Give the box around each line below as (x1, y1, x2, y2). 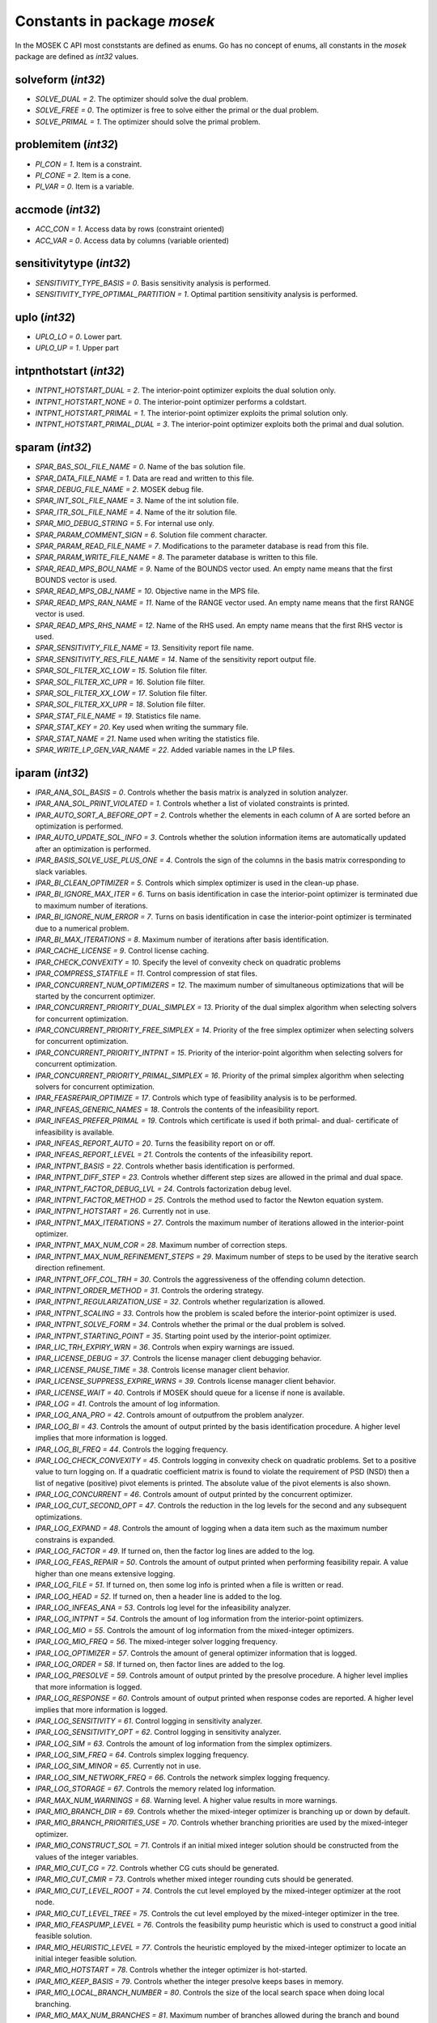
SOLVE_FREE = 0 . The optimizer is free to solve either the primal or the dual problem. (35, 105, 320, 115)
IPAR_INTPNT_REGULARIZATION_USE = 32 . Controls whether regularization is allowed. (35, 1297, 325, 1307)
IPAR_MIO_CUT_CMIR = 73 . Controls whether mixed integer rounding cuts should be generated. (35, 1874, 354, 1885)
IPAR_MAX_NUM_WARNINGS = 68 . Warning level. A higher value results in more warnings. (35, 1795, 337, 1805)
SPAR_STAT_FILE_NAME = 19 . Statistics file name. (35, 710, 202, 720)
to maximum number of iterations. (35, 901, 149, 910)
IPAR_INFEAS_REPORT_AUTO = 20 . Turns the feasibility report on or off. (35, 1138, 275, 1148)
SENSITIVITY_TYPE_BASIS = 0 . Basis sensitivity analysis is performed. (35, 278, 271, 287)
